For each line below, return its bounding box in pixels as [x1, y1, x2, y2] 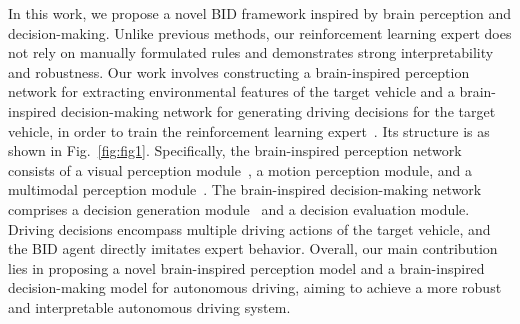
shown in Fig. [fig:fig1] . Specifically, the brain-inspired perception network [8, 140, 462, 161]
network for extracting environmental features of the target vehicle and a [8, 81, 455, 102]
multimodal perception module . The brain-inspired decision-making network [8, 179, 482, 200]
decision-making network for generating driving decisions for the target [61, 100, 496, 121]
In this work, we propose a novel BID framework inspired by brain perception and [8, 3, 511, 23]
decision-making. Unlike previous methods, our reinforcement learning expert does [8, 22, 512, 43]
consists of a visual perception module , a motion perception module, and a [8, 159, 472, 180]
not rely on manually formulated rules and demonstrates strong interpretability [8, 42, 494, 63]
